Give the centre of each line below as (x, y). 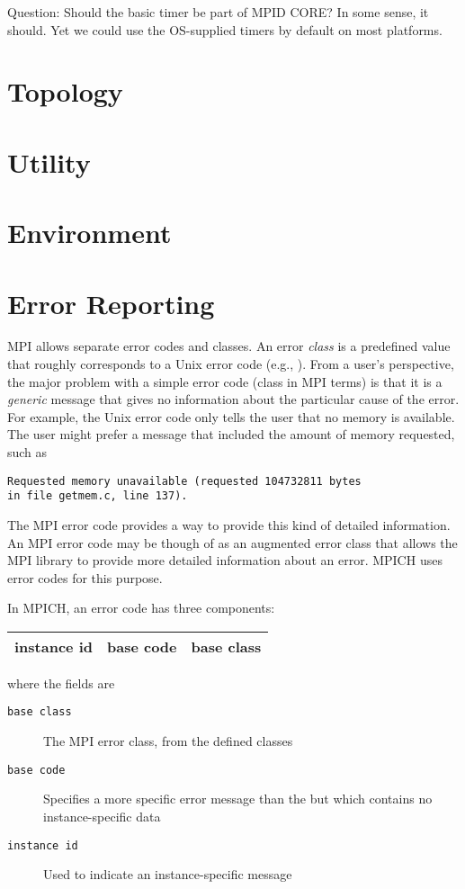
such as (27, 452)
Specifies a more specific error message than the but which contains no (238, 799)
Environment (89, 233)
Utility (49, 162)
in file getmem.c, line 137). (98, 496)
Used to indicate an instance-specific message (168, 874)
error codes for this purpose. (85, 577)
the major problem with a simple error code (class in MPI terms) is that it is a (225, 381)
